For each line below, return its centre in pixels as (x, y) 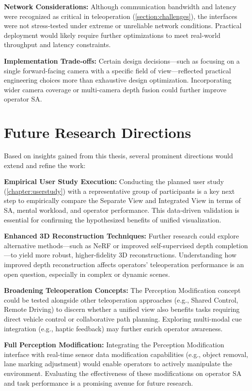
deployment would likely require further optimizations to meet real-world (112, 35)
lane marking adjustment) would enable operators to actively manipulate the (118, 364)
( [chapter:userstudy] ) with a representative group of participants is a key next (119, 191)
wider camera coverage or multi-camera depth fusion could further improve (115, 89)
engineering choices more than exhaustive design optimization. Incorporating (118, 80)
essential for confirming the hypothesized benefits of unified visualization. (113, 219)
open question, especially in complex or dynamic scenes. (87, 274)
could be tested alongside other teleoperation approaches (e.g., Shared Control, (121, 299)
